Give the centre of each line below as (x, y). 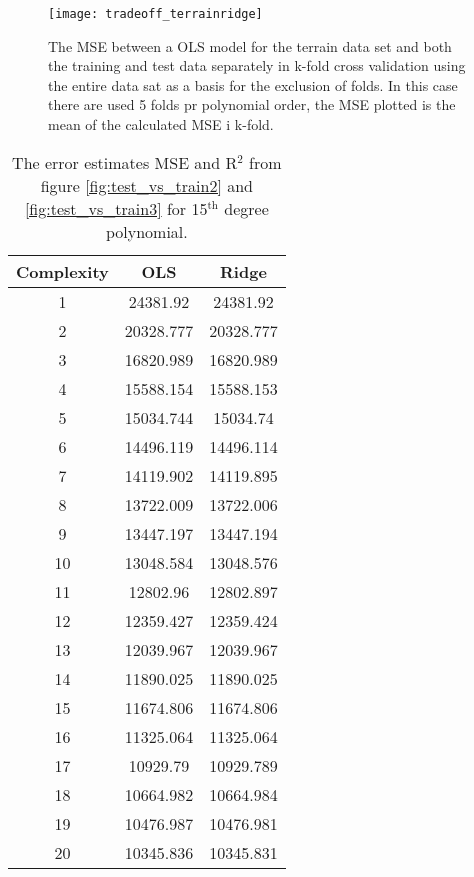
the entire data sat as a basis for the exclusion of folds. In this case (253, 84)
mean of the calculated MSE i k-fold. (161, 124)
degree (246, 208)
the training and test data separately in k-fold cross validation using (257, 65)
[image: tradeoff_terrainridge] (155, 14)
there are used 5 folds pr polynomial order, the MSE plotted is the (252, 104)
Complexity (62, 271)
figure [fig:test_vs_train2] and (146, 185)
